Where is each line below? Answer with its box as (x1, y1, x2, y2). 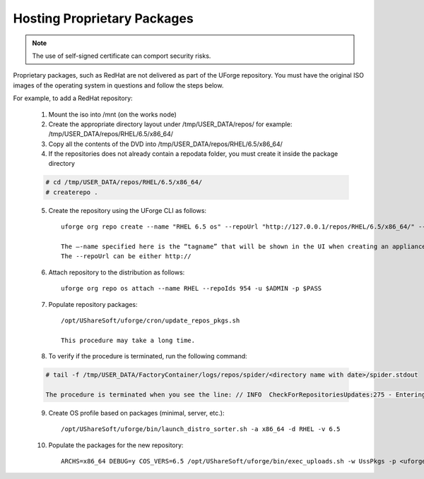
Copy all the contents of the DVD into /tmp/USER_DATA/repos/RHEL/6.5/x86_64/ (48, 140, 283, 148)
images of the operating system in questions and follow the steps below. (13, 81, 224, 90)
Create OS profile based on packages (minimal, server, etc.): (48, 408, 225, 417)
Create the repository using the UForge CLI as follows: (48, 206, 207, 214)
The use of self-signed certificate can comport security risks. (32, 51, 211, 60)
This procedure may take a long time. (61, 336, 196, 344)
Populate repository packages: (48, 300, 138, 308)
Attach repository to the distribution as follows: (48, 268, 185, 277)
